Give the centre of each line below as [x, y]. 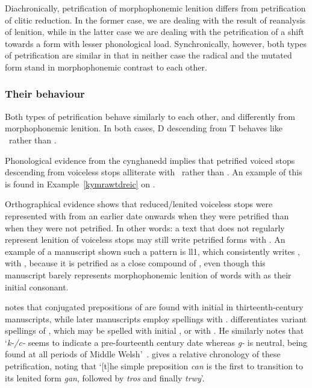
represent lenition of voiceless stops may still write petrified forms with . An [145, 239]
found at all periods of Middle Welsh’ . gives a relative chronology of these [143, 354]
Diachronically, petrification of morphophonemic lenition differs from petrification [155, 8]
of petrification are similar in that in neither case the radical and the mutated [148, 55]
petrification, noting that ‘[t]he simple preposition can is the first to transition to [154, 366]
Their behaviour [45, 94]
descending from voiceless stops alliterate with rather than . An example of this [154, 172]
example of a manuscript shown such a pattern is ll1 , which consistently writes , [152, 251]
